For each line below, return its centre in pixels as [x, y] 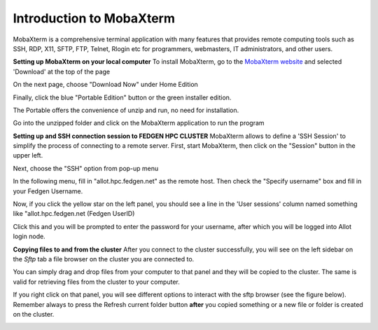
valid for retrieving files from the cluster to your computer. [96, 282]
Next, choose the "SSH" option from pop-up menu [86, 168]
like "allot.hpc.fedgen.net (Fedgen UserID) [74, 214]
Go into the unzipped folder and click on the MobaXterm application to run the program [139, 123]
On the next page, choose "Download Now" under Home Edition [106, 85]
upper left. [28, 156]
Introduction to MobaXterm [94, 18]
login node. [29, 236]
